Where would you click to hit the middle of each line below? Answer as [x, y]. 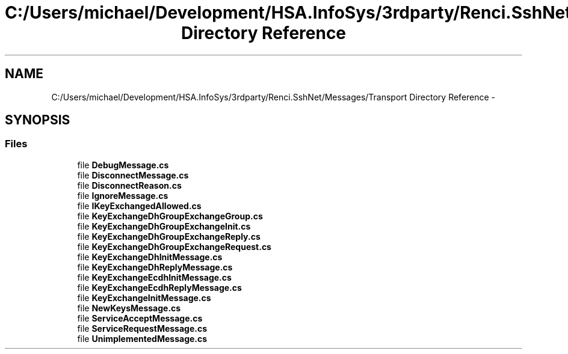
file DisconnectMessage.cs [133, 175]
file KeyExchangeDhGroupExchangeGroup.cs [170, 216]
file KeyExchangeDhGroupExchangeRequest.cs [174, 246]
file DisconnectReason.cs [129, 185]
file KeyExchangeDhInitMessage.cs [150, 257]
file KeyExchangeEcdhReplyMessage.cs [159, 287]
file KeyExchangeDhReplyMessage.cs [155, 267]
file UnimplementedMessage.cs [142, 338]
